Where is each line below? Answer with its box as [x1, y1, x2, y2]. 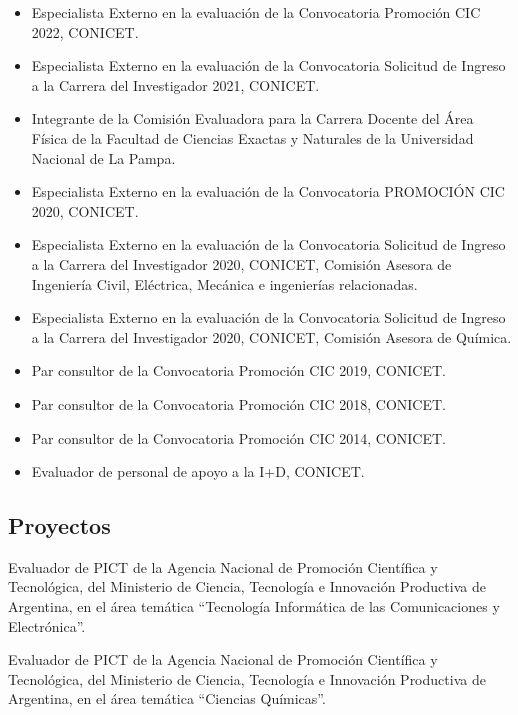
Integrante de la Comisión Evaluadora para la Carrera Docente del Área [31, 108, 474, 129]
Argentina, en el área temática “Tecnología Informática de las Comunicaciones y [8, 596, 500, 617]
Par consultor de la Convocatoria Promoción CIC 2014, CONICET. [31, 427, 446, 448]
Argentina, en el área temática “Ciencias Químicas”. [8, 688, 326, 709]
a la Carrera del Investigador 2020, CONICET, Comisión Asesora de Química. [31, 326, 512, 347]
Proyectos [8, 510, 111, 541]
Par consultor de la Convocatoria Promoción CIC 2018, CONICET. [31, 393, 446, 414]
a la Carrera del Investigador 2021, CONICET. [31, 74, 320, 95]
